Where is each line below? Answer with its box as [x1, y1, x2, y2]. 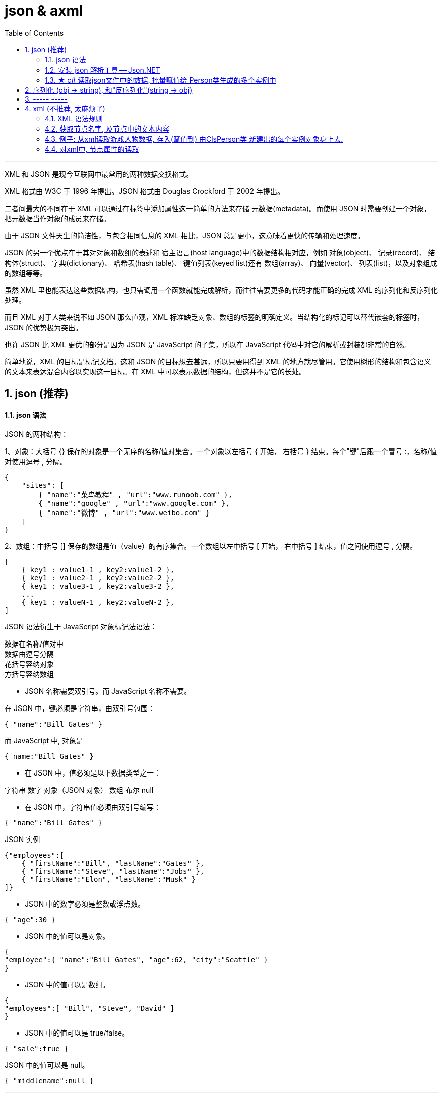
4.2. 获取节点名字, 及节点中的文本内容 [45, 124, 170, 133]
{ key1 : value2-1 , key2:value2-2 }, [21, 574, 175, 583]
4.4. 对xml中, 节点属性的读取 [45, 144, 139, 153]
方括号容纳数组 [5, 670, 54, 679]
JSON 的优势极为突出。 [5, 322, 83, 332]
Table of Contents [5, 28, 64, 37]
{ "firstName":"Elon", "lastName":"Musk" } [21, 875, 196, 884]
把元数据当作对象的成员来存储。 [5, 214, 110, 223]
